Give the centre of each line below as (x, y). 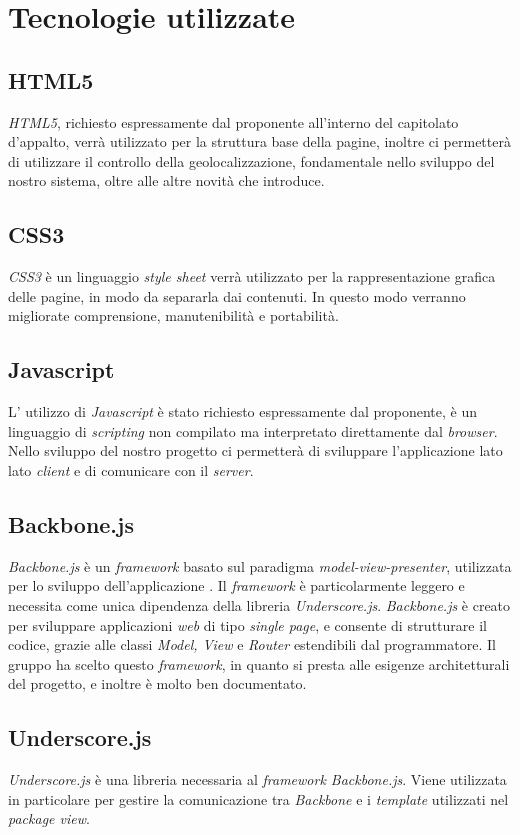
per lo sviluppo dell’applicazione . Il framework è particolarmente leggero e (236, 585)
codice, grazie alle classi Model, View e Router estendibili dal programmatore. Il (252, 644)
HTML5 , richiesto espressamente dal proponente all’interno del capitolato (233, 121)
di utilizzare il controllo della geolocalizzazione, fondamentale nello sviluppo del (251, 160)
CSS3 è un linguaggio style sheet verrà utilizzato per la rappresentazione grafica (252, 276)
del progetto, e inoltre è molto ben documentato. (157, 683)
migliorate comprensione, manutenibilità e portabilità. (173, 315)
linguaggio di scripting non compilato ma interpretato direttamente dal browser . (253, 430)
